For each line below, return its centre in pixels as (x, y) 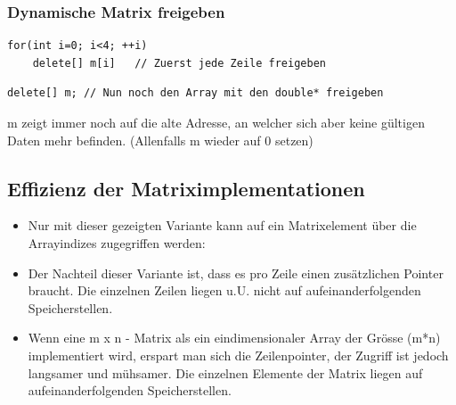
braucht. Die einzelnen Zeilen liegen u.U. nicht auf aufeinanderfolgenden (224, 290)
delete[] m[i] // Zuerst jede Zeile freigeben (179, 63)
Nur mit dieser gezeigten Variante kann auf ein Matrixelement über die (222, 225)
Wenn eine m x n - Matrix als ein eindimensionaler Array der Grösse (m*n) (234, 338)
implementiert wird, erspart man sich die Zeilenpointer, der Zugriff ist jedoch (238, 355)
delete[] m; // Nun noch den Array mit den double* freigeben (195, 93)
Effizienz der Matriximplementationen (186, 188)
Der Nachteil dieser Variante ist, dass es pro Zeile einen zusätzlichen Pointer (236, 273)
